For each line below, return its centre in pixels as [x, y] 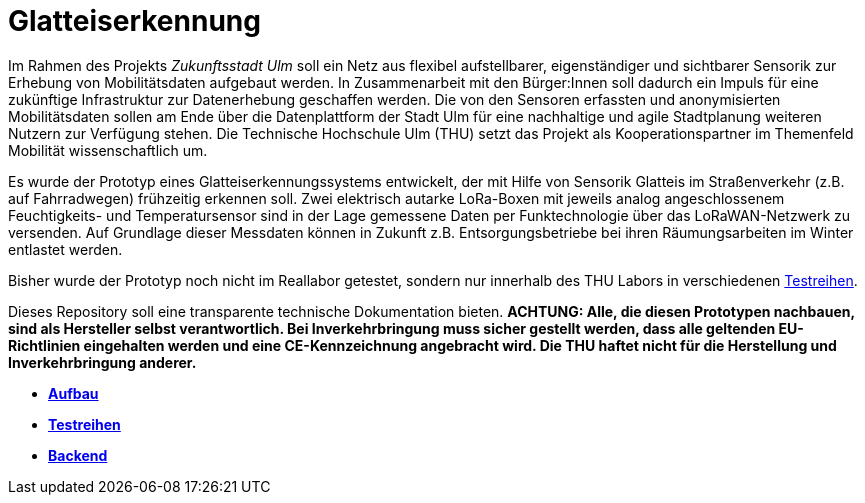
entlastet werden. [65, 249]
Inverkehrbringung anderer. [102, 362]
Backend [78, 455]
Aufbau [73, 393]
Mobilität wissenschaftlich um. [108, 150]
